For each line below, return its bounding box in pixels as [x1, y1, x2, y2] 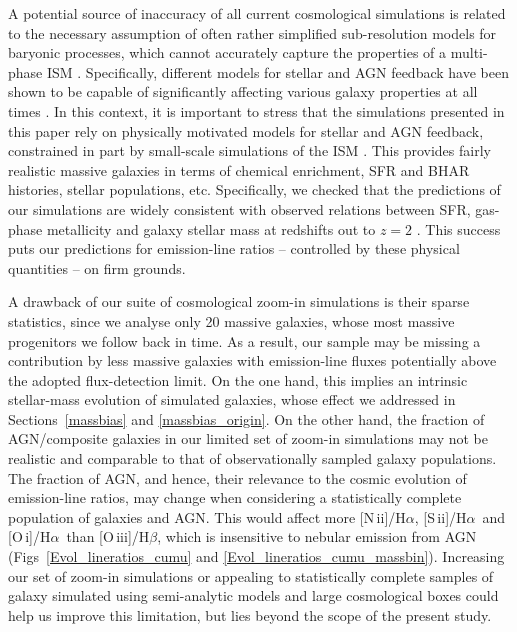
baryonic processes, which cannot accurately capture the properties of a [8, 42, 447, 63]
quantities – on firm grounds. [8, 257, 186, 278]
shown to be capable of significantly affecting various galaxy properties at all [8, 81, 478, 102]
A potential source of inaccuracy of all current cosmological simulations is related [8, 3, 506, 23]
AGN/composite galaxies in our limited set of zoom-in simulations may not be [8, 428, 488, 449]
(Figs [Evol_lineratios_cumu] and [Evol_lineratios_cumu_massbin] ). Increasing [8, 546, 505, 567]
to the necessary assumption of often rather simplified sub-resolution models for [8, 22, 497, 43]
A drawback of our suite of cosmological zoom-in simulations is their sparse [8, 291, 470, 312]
